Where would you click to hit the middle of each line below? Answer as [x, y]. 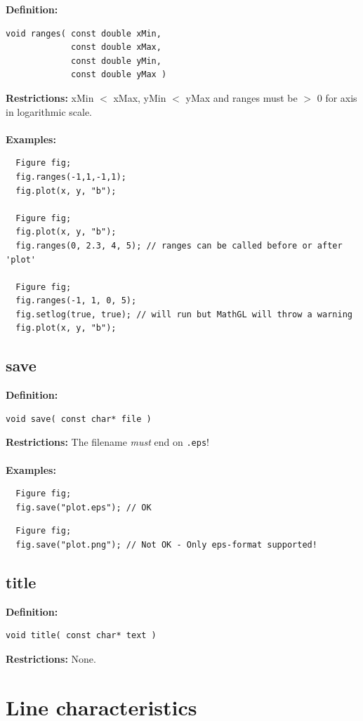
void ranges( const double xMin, [84, 33]
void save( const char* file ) [79, 419]
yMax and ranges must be [242, 97]
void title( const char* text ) [81, 636]
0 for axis [337, 97]
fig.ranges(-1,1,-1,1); [71, 177]
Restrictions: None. [51, 659]
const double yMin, [116, 61]
